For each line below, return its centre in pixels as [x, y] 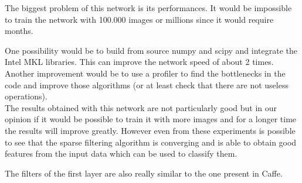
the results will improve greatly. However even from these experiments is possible [150, 130]
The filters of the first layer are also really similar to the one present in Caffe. [144, 173]
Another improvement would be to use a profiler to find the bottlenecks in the [145, 73]
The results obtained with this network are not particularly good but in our [141, 107]
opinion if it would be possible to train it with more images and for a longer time [151, 119]
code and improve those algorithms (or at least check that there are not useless [147, 84]
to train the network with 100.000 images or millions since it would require [139, 19]
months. [19, 31]
